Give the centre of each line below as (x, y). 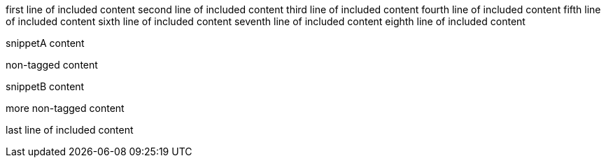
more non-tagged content (65, 108)
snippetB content (45, 86)
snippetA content (45, 43)
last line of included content (70, 130)
